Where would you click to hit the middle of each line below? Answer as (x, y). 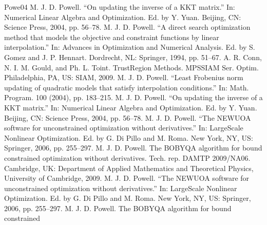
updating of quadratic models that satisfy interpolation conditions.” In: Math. (127, 87)
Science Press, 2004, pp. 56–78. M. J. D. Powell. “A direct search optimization (127, 27)
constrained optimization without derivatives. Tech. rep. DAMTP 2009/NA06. (127, 157)
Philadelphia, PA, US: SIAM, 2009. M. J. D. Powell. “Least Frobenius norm (124, 77)
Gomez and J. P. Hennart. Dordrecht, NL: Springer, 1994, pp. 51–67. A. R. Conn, (133, 57)
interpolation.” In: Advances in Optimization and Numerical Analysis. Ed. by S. (130, 47)
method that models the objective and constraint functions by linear (112, 37)
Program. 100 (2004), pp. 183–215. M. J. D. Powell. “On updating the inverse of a (133, 97)
